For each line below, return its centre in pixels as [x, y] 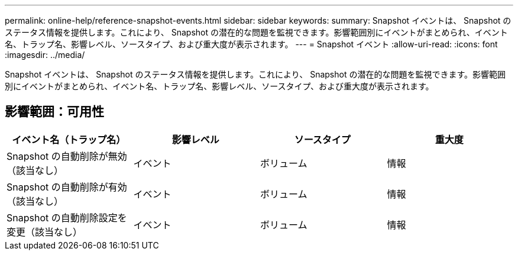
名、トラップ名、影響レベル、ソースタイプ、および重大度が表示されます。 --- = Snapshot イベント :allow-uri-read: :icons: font [251, 44]
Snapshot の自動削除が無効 [67, 156]
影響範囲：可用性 [54, 112]
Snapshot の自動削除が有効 [67, 187]
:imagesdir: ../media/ [45, 55]
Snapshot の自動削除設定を [67, 217]
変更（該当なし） [45, 232]
